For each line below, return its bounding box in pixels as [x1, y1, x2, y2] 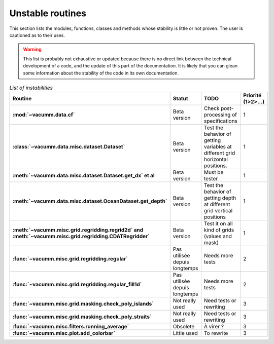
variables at [203, 143, 232, 150]
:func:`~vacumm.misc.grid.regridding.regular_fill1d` [12, 281, 142, 288]
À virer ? [203, 323, 224, 330]
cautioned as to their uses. [9, 32, 65, 38]
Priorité [243, 92, 262, 99]
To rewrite [203, 330, 228, 337]
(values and [203, 233, 232, 240]
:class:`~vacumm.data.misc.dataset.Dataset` [12, 143, 125, 150]
